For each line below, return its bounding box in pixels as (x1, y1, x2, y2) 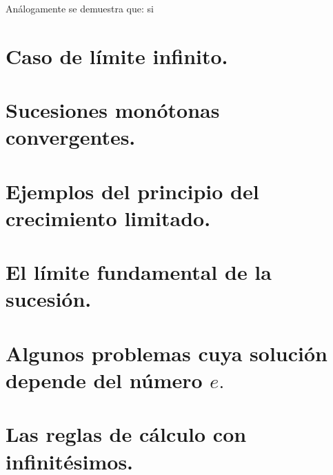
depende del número (6, 366, 203, 394)
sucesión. (6, 285, 92, 313)
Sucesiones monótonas (6, 96, 220, 124)
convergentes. (6, 123, 136, 151)
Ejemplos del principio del (6, 176, 259, 205)
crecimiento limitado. (6, 203, 211, 232)
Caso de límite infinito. (6, 41, 228, 70)
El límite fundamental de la (6, 258, 272, 286)
